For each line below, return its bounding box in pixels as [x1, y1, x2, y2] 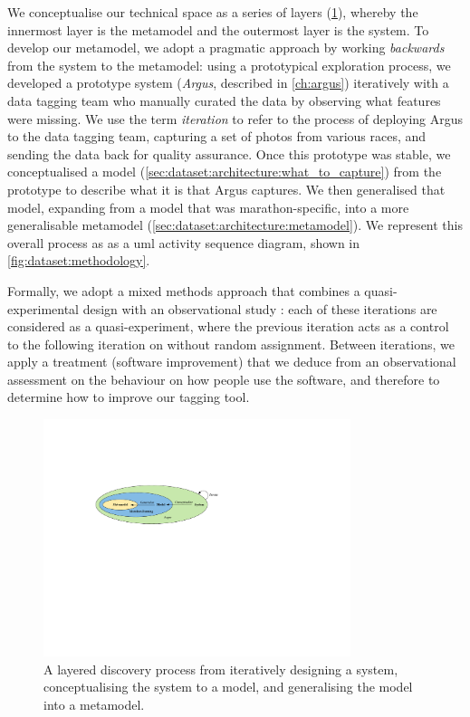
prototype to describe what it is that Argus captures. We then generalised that [7, 179, 446, 198]
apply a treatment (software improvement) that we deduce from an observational [7, 352, 456, 371]
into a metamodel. [43, 694, 145, 713]
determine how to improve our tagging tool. [7, 387, 250, 406]
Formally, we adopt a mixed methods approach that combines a [7, 281, 360, 300]
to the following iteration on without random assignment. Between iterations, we [7, 334, 456, 353]
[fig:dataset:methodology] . [7, 251, 150, 270]
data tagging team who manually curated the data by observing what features [7, 91, 441, 110]
